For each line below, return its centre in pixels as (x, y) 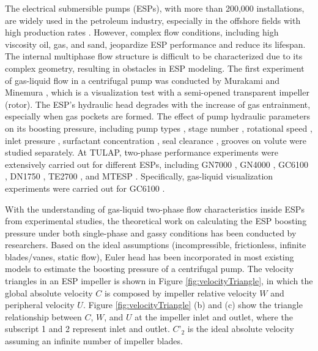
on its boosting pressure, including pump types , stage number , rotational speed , (159, 128)
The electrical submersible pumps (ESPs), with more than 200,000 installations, (155, 8)
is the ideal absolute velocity (241, 329)
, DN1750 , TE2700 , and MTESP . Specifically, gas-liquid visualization (139, 176)
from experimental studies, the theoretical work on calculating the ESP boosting (156, 221)
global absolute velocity (49, 292)
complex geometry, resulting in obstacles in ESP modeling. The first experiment (155, 68)
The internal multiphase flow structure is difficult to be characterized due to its (154, 56)
